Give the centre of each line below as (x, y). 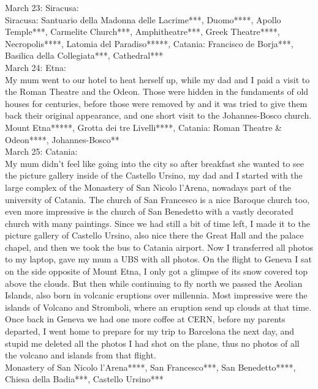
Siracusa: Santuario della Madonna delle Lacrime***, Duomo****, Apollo (143, 19)
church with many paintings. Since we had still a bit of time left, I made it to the (157, 223)
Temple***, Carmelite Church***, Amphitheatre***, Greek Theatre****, (142, 31)
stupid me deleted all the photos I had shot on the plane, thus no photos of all (152, 343)
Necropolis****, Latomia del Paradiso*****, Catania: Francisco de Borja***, (149, 43)
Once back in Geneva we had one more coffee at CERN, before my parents (145, 319)
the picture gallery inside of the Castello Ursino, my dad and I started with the (154, 175)
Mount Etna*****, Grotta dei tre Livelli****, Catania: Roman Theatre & (143, 127)
